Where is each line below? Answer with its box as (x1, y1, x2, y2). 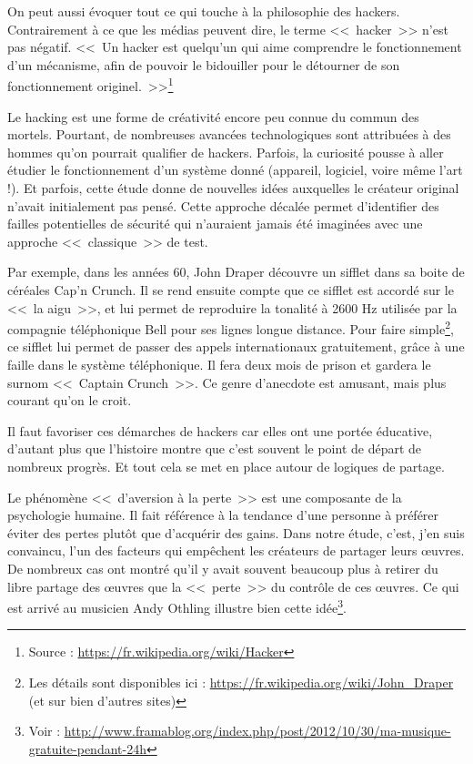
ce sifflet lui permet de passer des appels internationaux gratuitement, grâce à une (7, 337, 465, 356)
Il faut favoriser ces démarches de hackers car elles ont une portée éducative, (7, 421, 433, 440)
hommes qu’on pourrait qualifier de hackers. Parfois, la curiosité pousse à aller (7, 142, 444, 161)
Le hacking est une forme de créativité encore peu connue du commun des (7, 107, 419, 126)
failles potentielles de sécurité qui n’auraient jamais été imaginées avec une (7, 214, 423, 233)
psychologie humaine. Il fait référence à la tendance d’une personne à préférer (7, 505, 439, 525)
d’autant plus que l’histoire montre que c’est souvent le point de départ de (7, 439, 422, 458)
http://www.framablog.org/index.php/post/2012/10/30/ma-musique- (64, 721, 451, 740)
